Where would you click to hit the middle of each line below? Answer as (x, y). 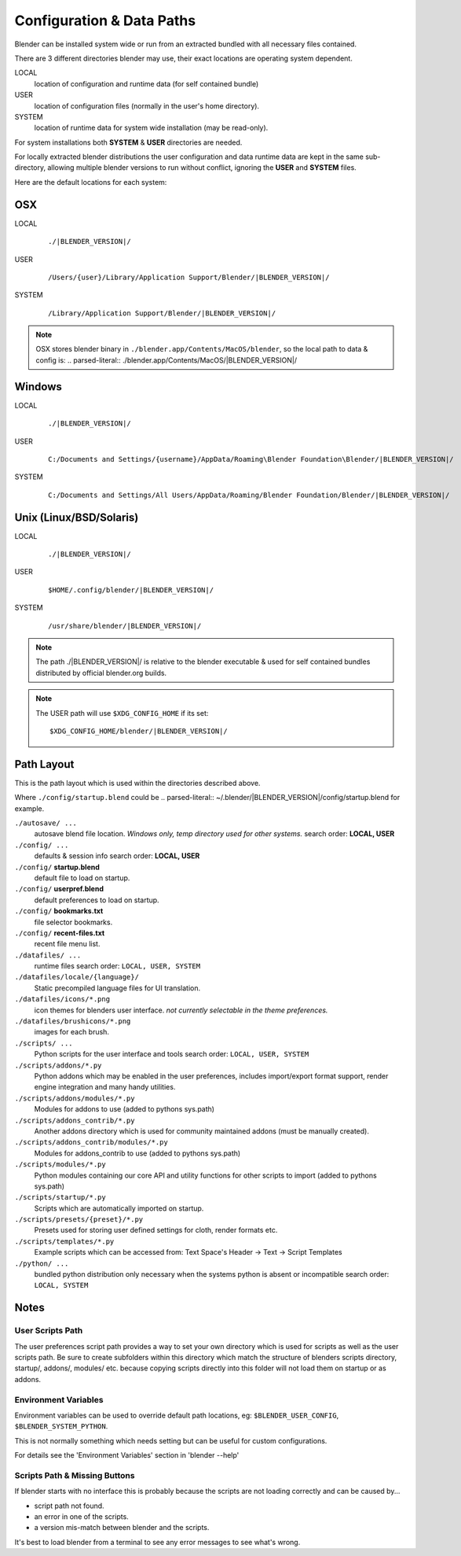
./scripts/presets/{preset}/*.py (79, 1220)
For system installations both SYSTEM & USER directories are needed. (128, 142)
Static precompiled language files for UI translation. (117, 988)
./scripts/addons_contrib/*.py (75, 1120)
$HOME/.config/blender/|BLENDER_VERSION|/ (131, 590)
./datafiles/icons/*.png (62, 999)
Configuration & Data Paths (105, 20)
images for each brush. (72, 1032)
